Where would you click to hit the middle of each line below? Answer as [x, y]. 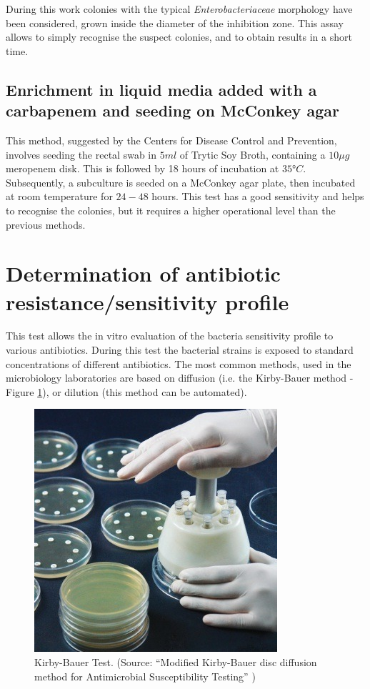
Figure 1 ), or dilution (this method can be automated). [126, 391]
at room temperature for [59, 196]
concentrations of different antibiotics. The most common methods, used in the [179, 363]
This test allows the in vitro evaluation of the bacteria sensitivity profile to [170, 336]
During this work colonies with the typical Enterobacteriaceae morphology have [179, 9]
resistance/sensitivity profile [147, 301]
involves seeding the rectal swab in [81, 154]
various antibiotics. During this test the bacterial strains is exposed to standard [180, 350]
